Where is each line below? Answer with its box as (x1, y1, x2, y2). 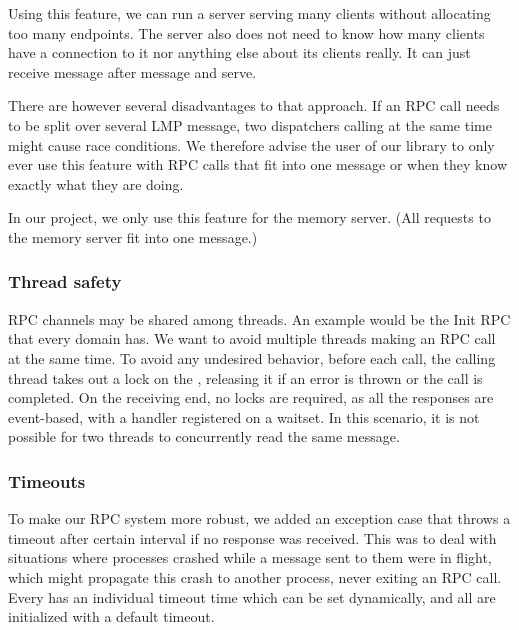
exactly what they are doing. (8, 173, 184, 194)
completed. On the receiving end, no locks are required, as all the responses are (8, 387, 494, 408)
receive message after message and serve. (8, 61, 257, 82)
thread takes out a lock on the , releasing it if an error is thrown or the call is (8, 367, 483, 388)
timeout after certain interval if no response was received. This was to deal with (8, 527, 497, 548)
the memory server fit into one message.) (8, 226, 258, 247)
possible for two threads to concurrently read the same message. (8, 426, 400, 447)
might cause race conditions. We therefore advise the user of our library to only (8, 134, 495, 155)
